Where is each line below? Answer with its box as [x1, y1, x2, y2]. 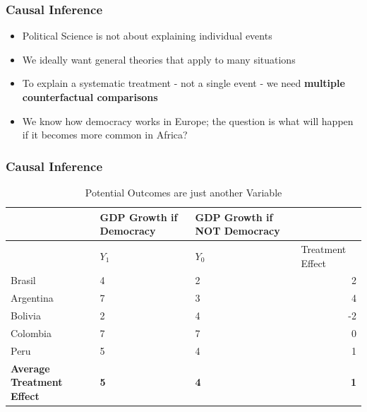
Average [11, 360, 50, 375]
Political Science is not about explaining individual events [22, 28, 272, 43]
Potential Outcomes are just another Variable [85, 185, 282, 199]
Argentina [11, 290, 54, 305]
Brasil [11, 273, 36, 288]
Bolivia [11, 308, 41, 323]
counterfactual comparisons [22, 90, 158, 104]
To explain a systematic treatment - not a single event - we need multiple [22, 76, 345, 90]
